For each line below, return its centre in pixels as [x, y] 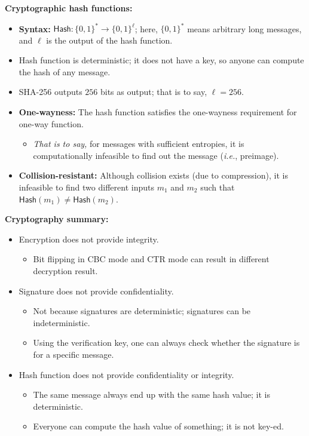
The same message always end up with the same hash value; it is [152, 394]
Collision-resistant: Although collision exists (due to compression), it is [153, 175]
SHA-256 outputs [51, 92]
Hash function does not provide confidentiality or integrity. [126, 374]
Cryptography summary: [57, 219]
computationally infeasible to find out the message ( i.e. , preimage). [156, 155]
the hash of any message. [65, 71]
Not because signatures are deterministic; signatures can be [142, 311]
